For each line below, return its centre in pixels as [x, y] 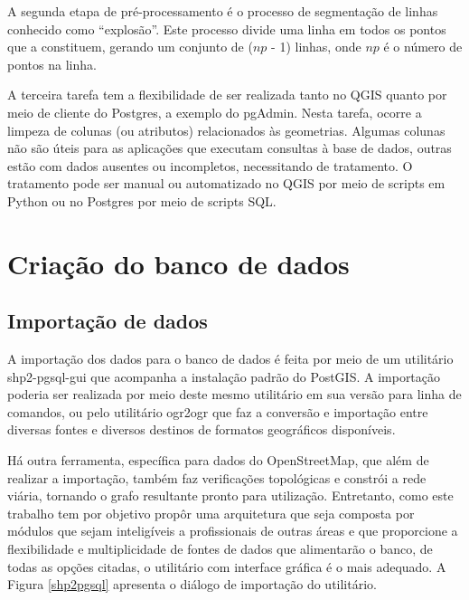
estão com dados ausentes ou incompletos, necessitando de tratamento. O [210, 165]
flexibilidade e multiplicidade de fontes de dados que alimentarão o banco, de [220, 549]
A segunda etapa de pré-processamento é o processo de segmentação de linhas [223, 11]
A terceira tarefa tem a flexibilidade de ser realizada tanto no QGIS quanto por [227, 95]
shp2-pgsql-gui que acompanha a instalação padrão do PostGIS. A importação [224, 376]
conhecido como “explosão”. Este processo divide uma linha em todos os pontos [227, 29]
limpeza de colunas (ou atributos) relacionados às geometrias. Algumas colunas [226, 130]
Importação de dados [108, 321]
